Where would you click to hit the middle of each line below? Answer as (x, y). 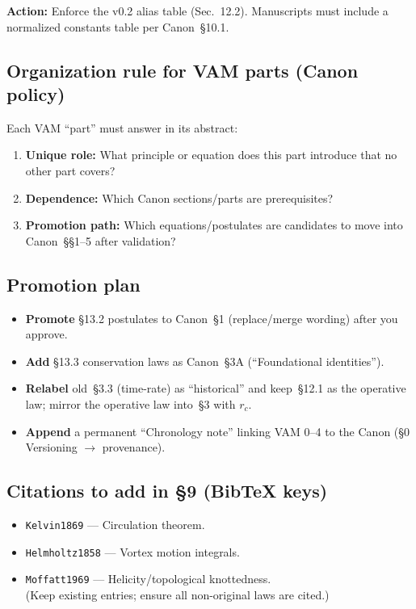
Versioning (51, 447)
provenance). (134, 447)
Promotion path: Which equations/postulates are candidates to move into (214, 225)
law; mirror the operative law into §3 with (130, 403)
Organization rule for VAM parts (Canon (183, 70)
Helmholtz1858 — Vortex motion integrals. (132, 551)
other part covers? (70, 170)
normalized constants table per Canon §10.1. (118, 26)
